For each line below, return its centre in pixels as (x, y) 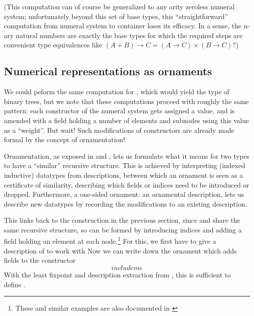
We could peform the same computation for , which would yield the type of (117, 92)
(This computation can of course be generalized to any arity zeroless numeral (119, 6)
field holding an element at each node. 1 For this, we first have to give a (110, 240)
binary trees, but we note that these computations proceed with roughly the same (127, 101)
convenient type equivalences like (53, 45)
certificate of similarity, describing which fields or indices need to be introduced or (127, 184)
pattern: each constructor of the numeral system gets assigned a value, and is (119, 111)
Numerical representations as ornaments (108, 71)
